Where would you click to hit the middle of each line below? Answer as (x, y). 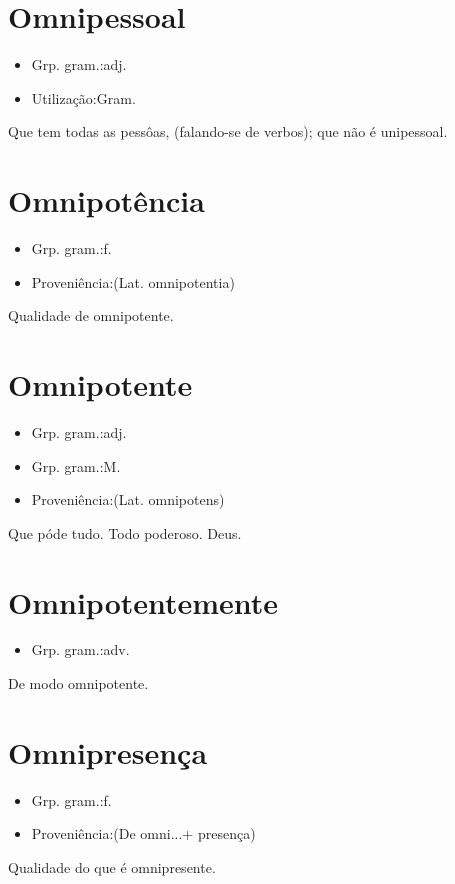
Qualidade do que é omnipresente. (112, 866)
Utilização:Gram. (83, 97)
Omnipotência (106, 200)
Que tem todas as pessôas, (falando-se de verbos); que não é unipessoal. (228, 131)
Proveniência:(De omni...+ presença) (143, 833)
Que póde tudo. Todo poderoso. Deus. (125, 532)
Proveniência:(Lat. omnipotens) (128, 499)
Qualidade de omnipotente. (91, 315)
